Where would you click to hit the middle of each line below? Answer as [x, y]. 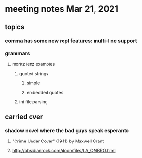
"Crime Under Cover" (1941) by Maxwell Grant [58, 141]
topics [15, 27]
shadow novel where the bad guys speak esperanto [67, 131]
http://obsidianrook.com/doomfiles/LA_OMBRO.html [64, 151]
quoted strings [34, 73]
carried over [24, 117]
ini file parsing [33, 102]
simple [33, 83]
